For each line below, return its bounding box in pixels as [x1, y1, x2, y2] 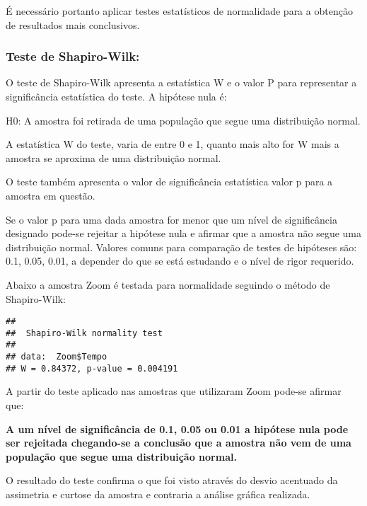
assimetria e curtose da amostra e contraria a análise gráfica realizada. [6, 486, 310, 501]
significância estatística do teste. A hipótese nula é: [6, 89, 227, 103]
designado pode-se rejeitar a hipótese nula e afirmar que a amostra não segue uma [6, 226, 361, 241]
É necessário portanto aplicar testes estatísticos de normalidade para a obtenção [6, 4, 353, 18]
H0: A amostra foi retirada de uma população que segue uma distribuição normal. [6, 113, 361, 127]
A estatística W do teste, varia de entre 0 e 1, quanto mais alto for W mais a [6, 137, 339, 151]
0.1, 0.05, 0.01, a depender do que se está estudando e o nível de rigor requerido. [6, 253, 354, 268]
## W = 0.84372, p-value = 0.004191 [6, 363, 178, 374]
